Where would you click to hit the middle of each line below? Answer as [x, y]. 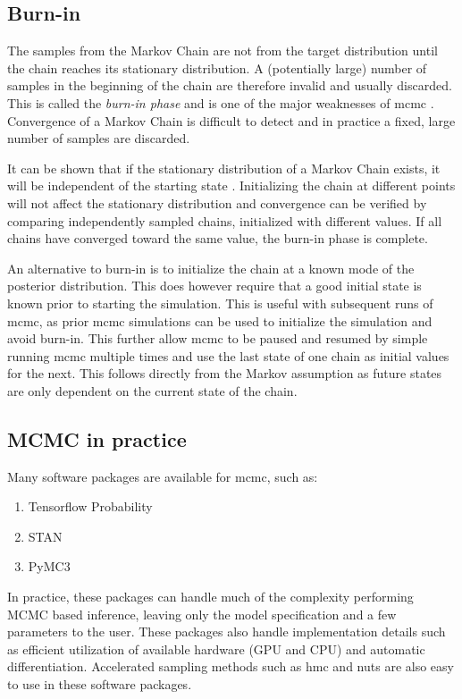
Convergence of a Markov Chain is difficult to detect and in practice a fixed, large [231, 120]
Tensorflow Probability [90, 506]
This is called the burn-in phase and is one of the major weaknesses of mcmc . [221, 102]
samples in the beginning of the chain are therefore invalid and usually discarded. [230, 85]
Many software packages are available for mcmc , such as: [163, 476]
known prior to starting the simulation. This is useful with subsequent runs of [220, 303]
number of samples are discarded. [99, 138]
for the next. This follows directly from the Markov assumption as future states [225, 373]
